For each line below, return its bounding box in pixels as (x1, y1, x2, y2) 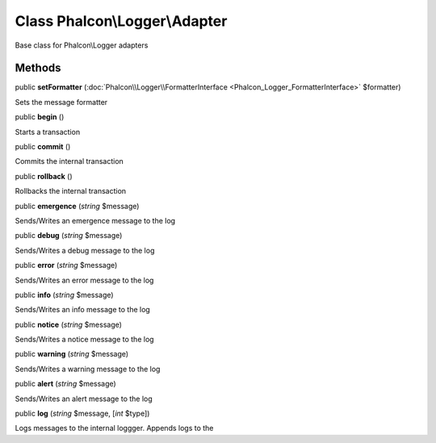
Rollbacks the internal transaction (15, 186, 127, 196)
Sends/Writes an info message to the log (15, 305, 151, 315)
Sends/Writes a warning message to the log (15, 364, 161, 374)
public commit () (15, 142, 71, 152)
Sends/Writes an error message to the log (15, 275, 154, 285)
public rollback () (15, 171, 73, 181)
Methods (15, 61, 61, 75)
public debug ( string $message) (15, 231, 123, 240)
